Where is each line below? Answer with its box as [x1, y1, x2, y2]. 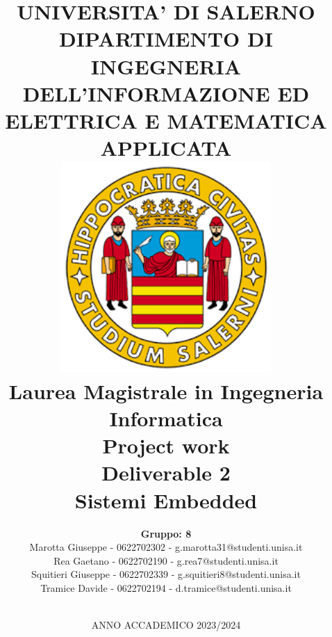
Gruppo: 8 [140, 526, 192, 540]
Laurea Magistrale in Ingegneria [8, 376, 324, 405]
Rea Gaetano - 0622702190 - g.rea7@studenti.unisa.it [53, 553, 279, 567]
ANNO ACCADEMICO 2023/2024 [91, 618, 241, 632]
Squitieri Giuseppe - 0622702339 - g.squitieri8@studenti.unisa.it [31, 567, 301, 581]
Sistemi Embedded [74, 485, 258, 514]
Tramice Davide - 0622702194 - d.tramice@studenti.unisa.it [40, 580, 292, 595]
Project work [102, 431, 230, 460]
